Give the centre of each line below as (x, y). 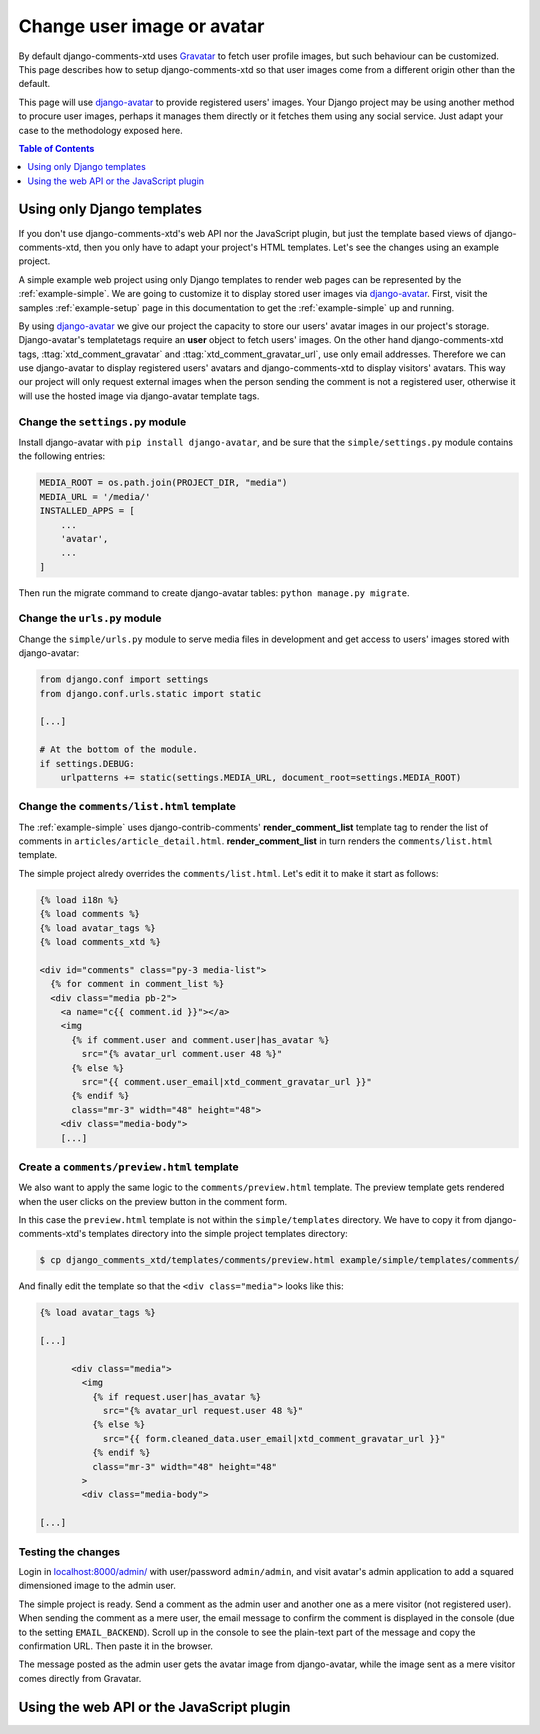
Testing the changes (69, 1552)
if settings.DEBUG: (87, 763)
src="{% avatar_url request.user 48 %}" (203, 1411)
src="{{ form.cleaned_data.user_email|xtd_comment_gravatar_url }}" (274, 1438)
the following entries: (62, 456)
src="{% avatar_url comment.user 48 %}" (182, 1054)
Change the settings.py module (102, 422)
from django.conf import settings (124, 679)
